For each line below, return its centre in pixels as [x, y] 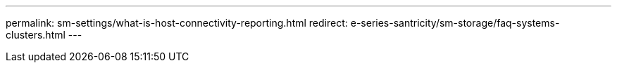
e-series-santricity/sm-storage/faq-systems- [455, 23]
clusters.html [36, 35]
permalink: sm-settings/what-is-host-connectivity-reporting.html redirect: [177, 23]
